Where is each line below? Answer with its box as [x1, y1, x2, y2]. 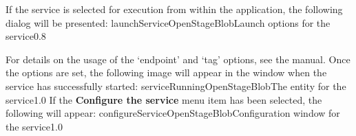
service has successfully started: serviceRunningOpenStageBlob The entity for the [6, 78, 346, 93]
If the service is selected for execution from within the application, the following [6, 2, 343, 16]
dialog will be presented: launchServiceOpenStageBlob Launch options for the [6, 15, 331, 30]
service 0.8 [6, 29, 46, 43]
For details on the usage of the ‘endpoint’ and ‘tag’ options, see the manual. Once [6, 52, 350, 66]
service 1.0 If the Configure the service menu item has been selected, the [6, 92, 322, 106]
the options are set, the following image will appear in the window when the [6, 65, 327, 80]
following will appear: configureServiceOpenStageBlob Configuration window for [6, 106, 340, 120]
